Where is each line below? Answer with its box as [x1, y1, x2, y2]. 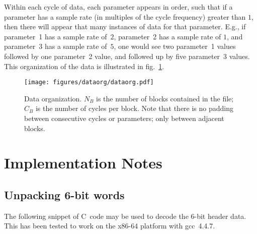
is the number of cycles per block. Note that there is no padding [35, 103, 234, 113]
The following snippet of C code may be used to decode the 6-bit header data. [4, 210, 246, 221]
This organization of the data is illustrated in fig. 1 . [4, 61, 164, 71]
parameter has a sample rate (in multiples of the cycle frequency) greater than [4, 11, 246, 22]
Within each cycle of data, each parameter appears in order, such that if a [4, 2, 233, 12]
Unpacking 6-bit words [4, 187, 125, 202]
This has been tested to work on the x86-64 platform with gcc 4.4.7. [4, 220, 215, 231]
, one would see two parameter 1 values [114, 41, 236, 51]
